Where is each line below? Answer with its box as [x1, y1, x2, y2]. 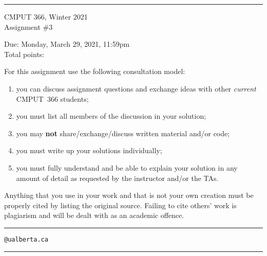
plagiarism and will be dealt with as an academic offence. [4, 210, 184, 221]
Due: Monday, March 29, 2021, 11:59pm [4, 39, 130, 49]
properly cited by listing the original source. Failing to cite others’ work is [4, 199, 237, 210]
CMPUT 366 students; [16, 93, 89, 104]
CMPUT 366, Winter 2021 [4, 11, 88, 22]
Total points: [4, 48, 45, 59]
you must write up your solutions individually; [16, 145, 162, 156]
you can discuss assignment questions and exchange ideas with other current [16, 83, 256, 94]
